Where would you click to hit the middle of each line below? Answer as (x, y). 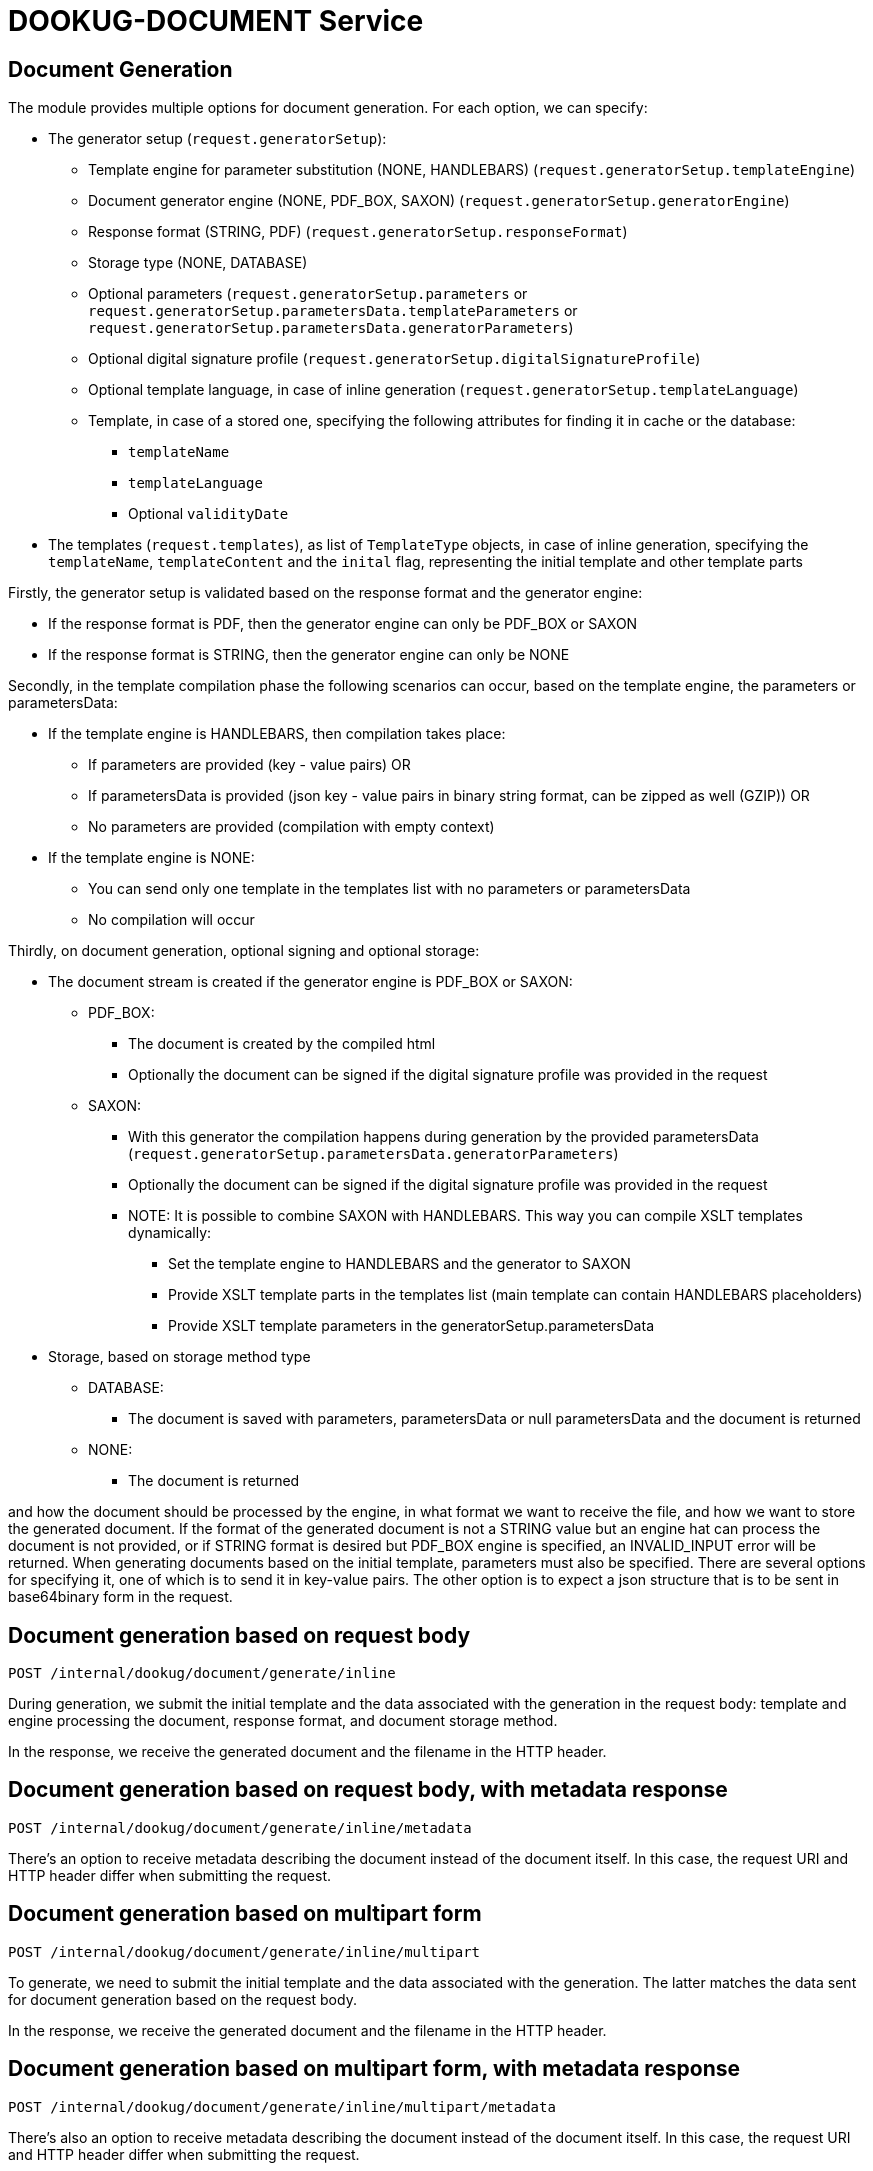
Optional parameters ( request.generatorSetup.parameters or (308, 294)
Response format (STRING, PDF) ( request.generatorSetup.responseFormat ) (358, 232)
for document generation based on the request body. (182, 1999)
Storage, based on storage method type (179, 1357)
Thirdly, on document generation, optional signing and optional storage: (244, 951)
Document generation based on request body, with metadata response (368, 1790)
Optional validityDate (208, 514)
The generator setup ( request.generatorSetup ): (217, 139)
